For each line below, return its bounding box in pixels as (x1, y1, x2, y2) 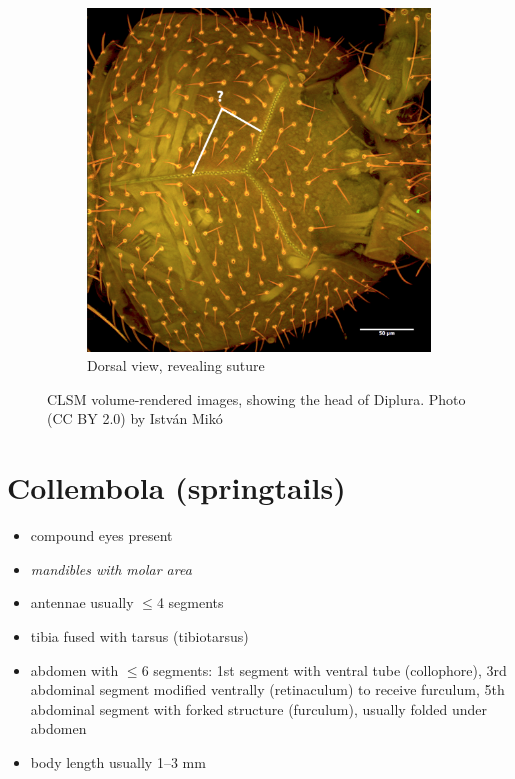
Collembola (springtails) (7, 467, 346, 508)
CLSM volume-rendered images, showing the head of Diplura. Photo (47, 388, 466, 409)
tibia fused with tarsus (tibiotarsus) (30, 625, 249, 646)
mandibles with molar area (30, 558, 192, 579)
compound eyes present (30, 525, 173, 546)
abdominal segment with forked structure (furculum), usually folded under (30, 698, 488, 719)
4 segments (156, 592, 224, 613)
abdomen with (30, 659, 119, 680)
